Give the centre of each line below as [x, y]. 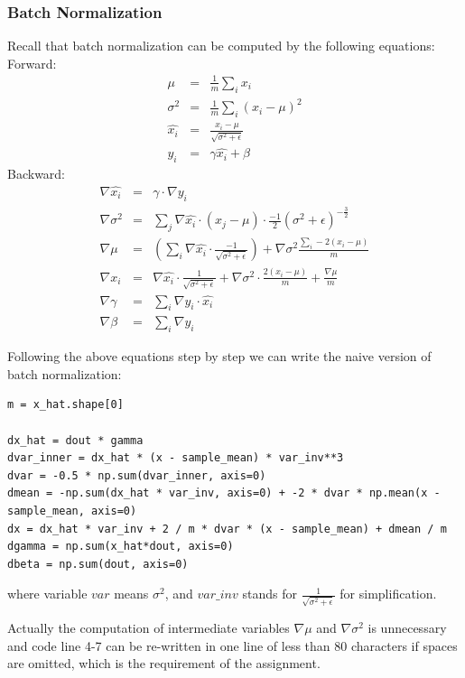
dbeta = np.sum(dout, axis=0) [98, 564]
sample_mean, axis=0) [72, 511]
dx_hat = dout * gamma [75, 440]
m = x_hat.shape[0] [65, 405]
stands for [270, 594]
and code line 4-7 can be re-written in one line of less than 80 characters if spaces [232, 645]
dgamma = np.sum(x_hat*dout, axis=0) [121, 547]
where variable [47, 594]
